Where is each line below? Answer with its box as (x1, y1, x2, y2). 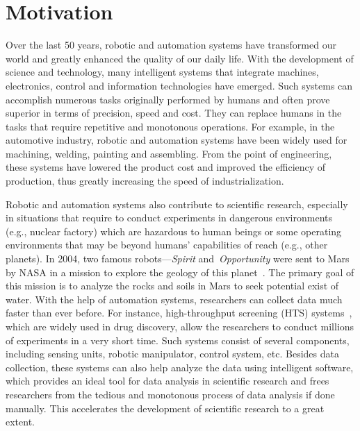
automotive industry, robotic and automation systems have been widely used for (6, 133, 347, 147)
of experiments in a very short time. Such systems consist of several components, (6, 332, 350, 347)
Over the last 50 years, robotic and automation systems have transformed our (6, 37, 336, 52)
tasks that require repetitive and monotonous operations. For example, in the (6, 119, 335, 133)
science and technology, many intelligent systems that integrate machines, (6, 65, 319, 79)
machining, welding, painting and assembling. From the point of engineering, (6, 146, 332, 160)
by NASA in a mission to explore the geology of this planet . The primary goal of (6, 264, 354, 279)
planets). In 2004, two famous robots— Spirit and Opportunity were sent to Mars (6, 251, 350, 266)
